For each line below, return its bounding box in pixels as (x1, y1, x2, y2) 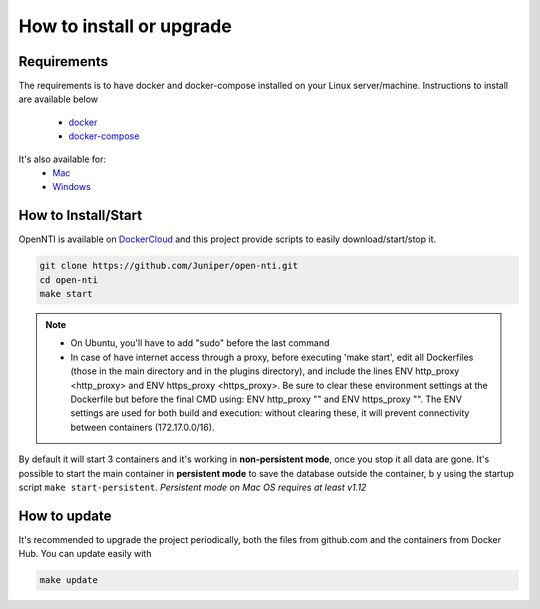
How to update (18, 507, 112, 524)
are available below (18, 93, 99, 105)
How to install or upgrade (18, 15, 232, 37)
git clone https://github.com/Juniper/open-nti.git (39, 260, 299, 272)
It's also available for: (18, 153, 107, 165)
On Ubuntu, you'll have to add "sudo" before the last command (70, 337, 330, 349)
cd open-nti (39, 274, 99, 285)
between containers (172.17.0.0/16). (70, 421, 215, 433)
